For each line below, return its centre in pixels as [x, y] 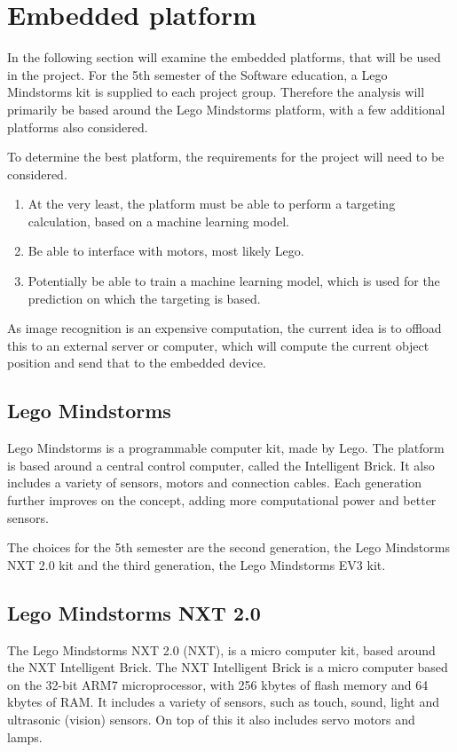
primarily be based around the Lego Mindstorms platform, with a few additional [226, 109]
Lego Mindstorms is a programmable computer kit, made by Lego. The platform [226, 448]
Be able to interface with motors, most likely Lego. [166, 251]
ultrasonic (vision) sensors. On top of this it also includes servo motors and [211, 719]
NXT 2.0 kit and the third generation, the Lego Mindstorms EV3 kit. [197, 564]
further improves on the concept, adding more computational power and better [222, 500]
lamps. [25, 736]
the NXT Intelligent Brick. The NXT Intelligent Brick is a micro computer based [228, 667]
